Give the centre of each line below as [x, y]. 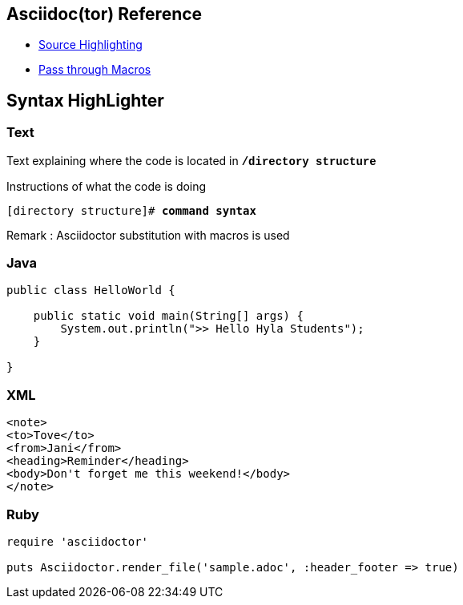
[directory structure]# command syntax [131, 210]
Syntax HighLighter [85, 100]
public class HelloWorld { [91, 290]
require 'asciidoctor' [78, 541]
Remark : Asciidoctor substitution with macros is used [148, 235]
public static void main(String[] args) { [168, 316]
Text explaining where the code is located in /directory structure [191, 161]
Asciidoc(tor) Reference [105, 14]
